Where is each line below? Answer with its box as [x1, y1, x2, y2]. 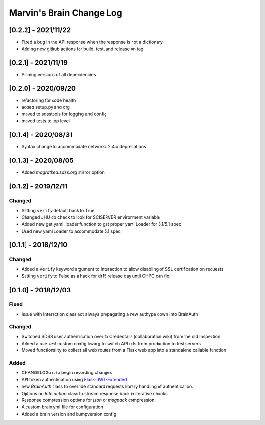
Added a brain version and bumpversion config [21, 411, 117, 417]
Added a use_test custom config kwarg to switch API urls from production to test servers [21, 340, 201, 346]
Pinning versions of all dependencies [21, 72, 96, 78]
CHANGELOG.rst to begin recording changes [21, 370, 112, 375]
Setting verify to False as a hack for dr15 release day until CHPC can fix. [21, 273, 171, 279]
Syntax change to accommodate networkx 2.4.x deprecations [21, 144, 147, 150]
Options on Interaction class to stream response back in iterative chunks [21, 390, 168, 396]
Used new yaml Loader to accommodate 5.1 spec [21, 228, 121, 234]
